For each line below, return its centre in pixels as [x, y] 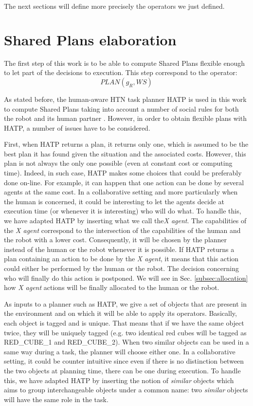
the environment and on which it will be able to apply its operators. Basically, [120, 313]
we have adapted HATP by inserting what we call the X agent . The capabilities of [125, 221]
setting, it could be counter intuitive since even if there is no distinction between [124, 361]
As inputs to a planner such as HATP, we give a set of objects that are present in [125, 303]
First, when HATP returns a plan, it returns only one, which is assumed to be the [126, 144]
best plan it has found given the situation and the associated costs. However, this [125, 153]
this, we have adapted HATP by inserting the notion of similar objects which [119, 380]
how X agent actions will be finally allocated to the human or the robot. [112, 287]
